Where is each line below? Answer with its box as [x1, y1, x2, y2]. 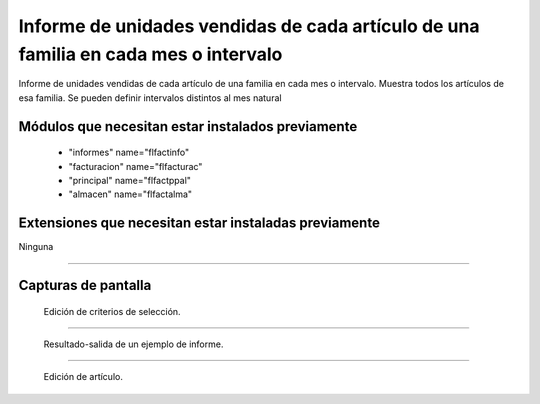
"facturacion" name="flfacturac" [68, 160, 203, 172]
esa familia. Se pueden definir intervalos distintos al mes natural [18, 91, 282, 104]
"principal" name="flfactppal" [68, 174, 192, 186]
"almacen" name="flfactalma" [68, 188, 193, 200]
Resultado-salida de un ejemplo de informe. [43, 338, 224, 350]
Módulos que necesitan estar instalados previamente [18, 118, 358, 135]
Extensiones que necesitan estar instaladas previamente [18, 215, 380, 232]
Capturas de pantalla [18, 277, 152, 294]
